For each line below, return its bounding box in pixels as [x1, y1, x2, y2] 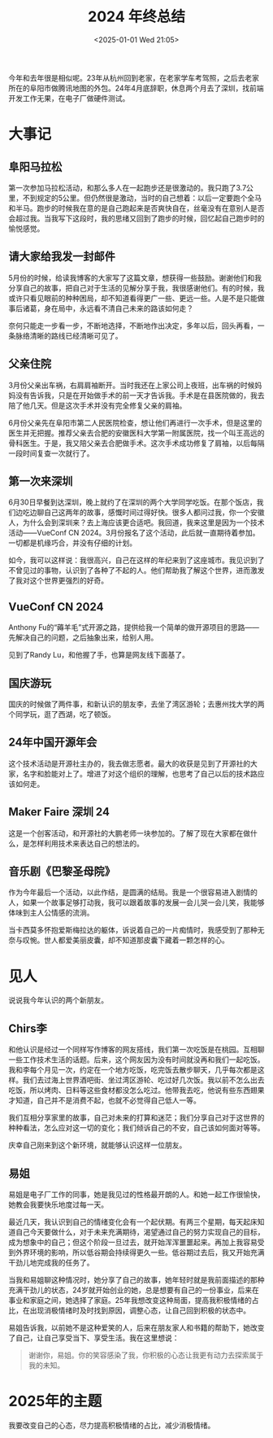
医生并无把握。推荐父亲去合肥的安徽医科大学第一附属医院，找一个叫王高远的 [8, 428, 265, 438]
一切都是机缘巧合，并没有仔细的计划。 [8, 538, 136, 548]
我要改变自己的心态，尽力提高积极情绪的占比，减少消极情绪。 [8, 1420, 215, 1430]
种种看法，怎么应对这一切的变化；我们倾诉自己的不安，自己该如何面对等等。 [8, 1123, 265, 1133]
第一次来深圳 [8, 474, 73, 488]
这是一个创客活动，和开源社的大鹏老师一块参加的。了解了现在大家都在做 [8, 828, 250, 838]
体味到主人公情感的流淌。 [8, 908, 94, 918]
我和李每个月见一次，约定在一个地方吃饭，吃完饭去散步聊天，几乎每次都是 [8, 1065, 258, 1075]
